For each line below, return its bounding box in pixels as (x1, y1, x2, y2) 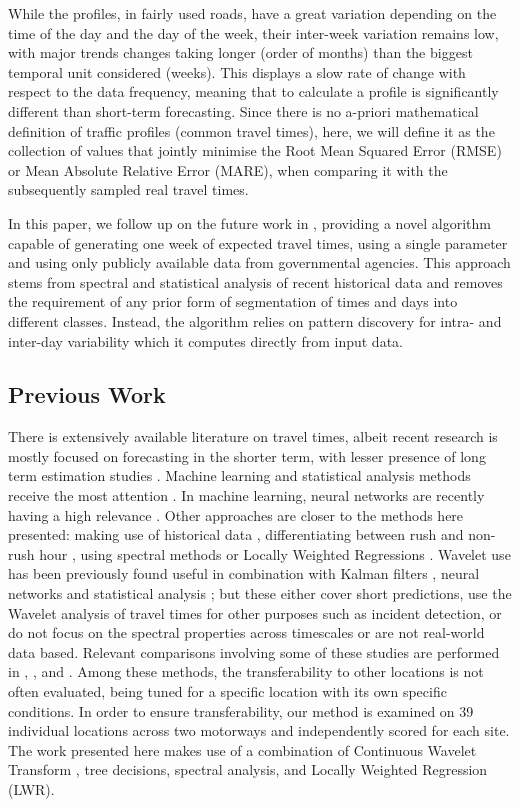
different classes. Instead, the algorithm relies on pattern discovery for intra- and (8, 310, 502, 331)
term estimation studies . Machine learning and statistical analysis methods (8, 465, 471, 486)
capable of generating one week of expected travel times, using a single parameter (8, 232, 508, 253)
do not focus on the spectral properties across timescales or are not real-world (8, 622, 485, 643)
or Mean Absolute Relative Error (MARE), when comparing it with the (8, 159, 448, 180)
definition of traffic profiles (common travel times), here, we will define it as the (8, 120, 495, 141)
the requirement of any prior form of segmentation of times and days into (8, 291, 458, 312)
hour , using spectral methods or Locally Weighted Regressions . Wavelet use (39, 543, 511, 564)
